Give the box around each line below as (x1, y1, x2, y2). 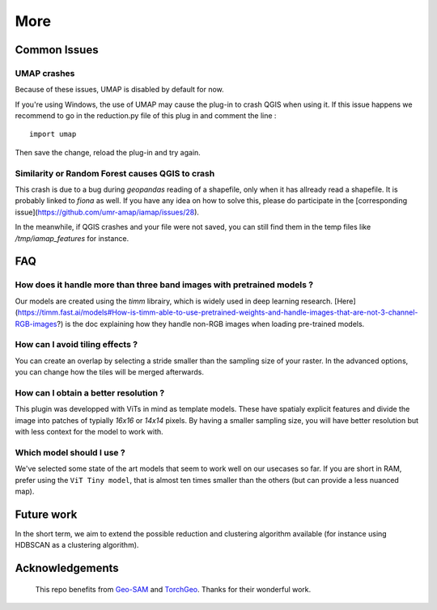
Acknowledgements (15, 561, 119, 574)
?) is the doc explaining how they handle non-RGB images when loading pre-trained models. (57, 319, 365, 328)
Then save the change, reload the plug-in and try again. (15, 147, 202, 157)
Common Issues (15, 43, 99, 57)
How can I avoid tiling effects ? (15, 339, 138, 350)
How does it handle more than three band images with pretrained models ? (15, 279, 314, 290)
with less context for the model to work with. (15, 426, 163, 436)
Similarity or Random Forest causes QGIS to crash (15, 167, 215, 179)
